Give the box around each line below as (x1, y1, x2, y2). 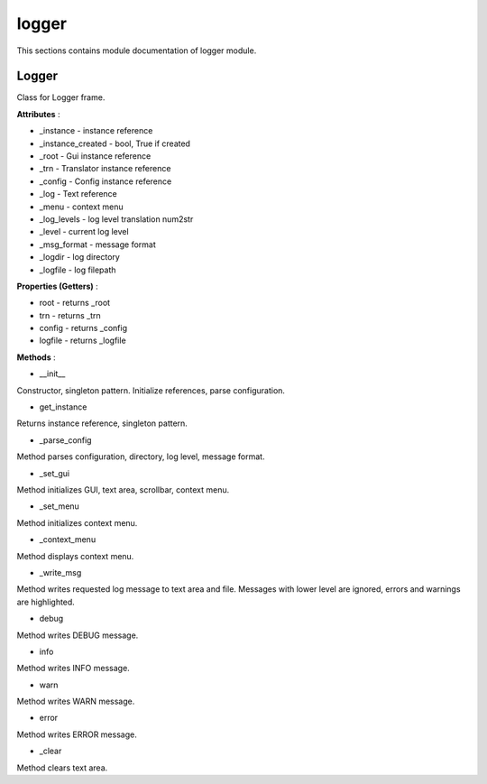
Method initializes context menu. (16, 517, 138, 528)
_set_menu (39, 501, 80, 512)
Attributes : (16, 108, 60, 119)
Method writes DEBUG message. (16, 630, 139, 641)
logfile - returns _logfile (39, 335, 126, 346)
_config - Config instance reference (39, 176, 172, 187)
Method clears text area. (16, 762, 108, 773)
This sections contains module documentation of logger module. (16, 45, 257, 56)
